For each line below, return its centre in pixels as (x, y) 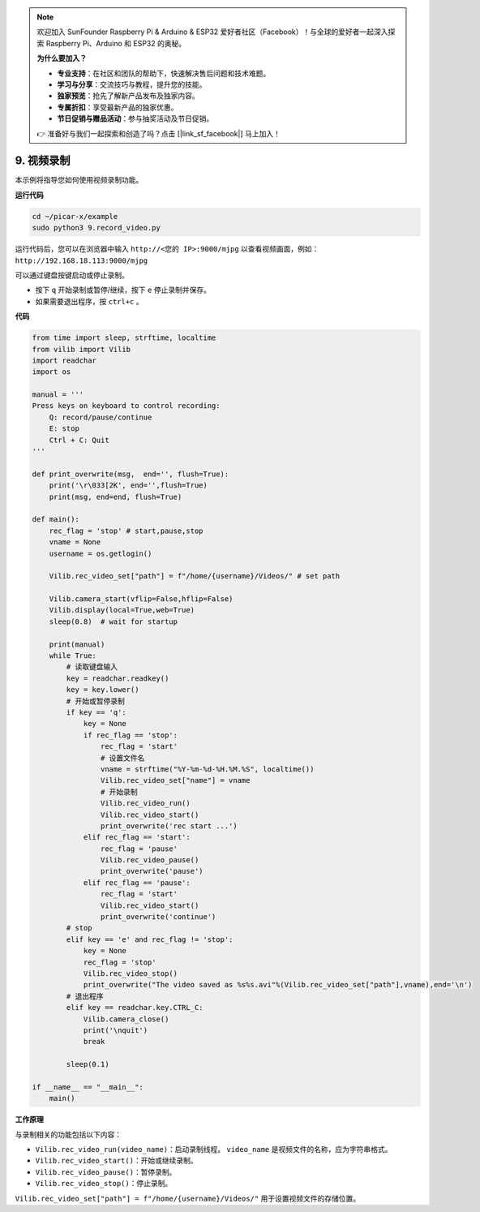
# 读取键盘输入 (92, 667)
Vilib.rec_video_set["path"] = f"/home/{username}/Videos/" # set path (195, 576)
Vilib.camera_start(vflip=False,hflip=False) (141, 599)
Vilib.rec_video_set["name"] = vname (175, 780)
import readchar (64, 360)
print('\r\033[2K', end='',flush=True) (129, 486)
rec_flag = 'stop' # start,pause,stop (126, 531)
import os (51, 372)
